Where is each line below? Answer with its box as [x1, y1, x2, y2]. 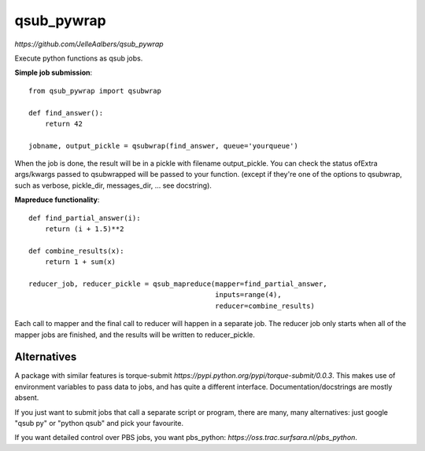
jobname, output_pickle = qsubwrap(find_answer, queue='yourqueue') [28, 141, 298, 150]
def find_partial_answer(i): [28, 213, 141, 222]
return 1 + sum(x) [44, 258, 116, 266]
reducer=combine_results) [215, 301, 315, 310]
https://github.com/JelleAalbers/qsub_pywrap [14, 39, 164, 49]
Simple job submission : [14, 68, 93, 78]
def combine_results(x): [28, 246, 124, 255]
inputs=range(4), [215, 291, 283, 299]
